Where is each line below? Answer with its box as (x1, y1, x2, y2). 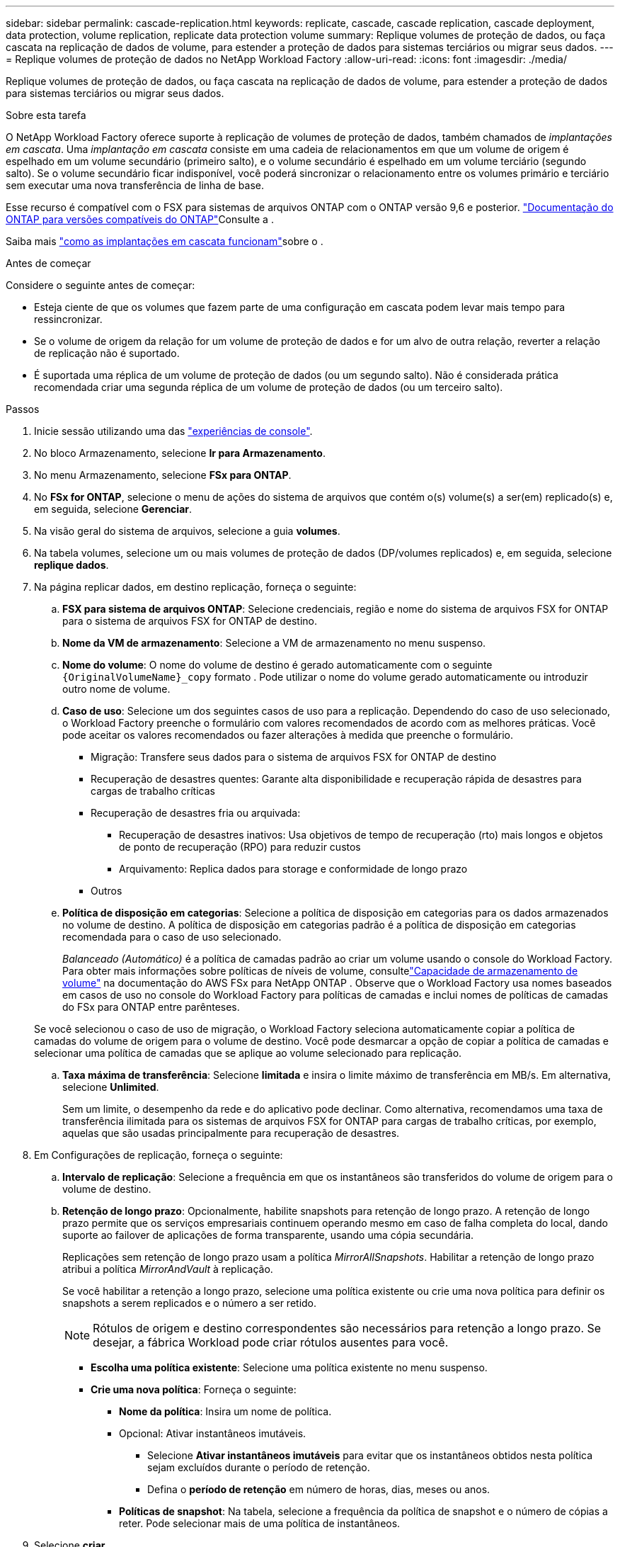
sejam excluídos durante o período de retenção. (147, 1461, 370, 1473)
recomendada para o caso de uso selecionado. (62, 931, 282, 943)
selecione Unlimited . (62, 1081, 159, 1093)
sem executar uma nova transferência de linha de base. (6, 179, 265, 191)
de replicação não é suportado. (34, 347, 180, 359)
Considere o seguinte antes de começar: (6, 279, 195, 291)
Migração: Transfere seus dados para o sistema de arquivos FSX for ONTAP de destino (91, 751, 497, 763)
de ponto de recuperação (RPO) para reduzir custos (119, 841, 361, 853)
